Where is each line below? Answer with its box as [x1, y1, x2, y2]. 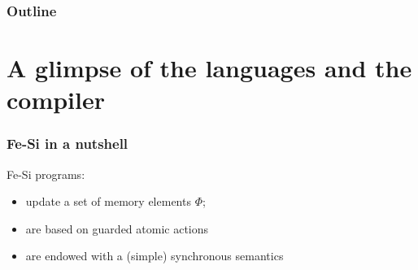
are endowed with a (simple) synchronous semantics [25, 247, 284, 264]
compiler [7, 83, 106, 116]
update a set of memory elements [25, 193, 191, 210]
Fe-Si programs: [7, 165, 85, 182]
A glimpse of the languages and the [7, 51, 412, 85]
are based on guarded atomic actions [25, 220, 209, 237]
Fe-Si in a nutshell [7, 133, 128, 154]
